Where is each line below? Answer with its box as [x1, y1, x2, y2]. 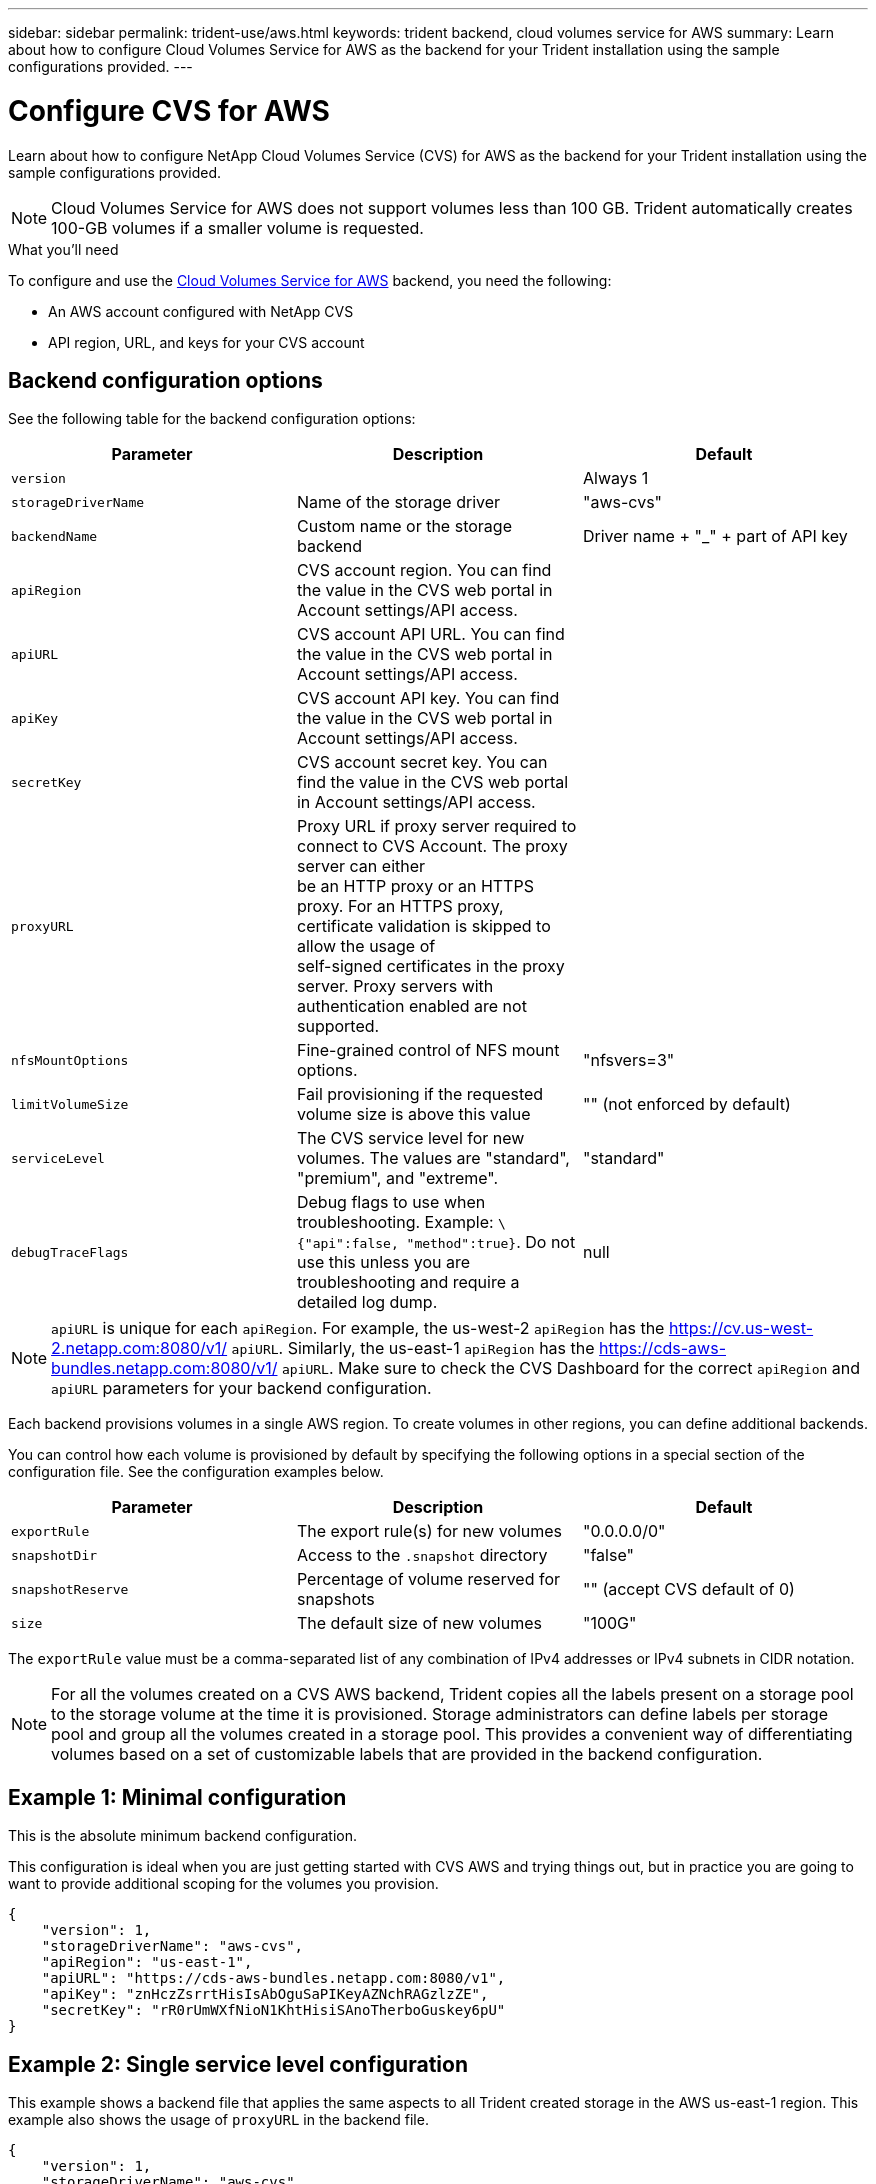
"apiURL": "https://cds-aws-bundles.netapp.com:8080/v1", [41, 1970, 506, 1987]
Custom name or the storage [296, 516, 512, 537]
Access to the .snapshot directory [296, 1545, 548, 1566]
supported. [296, 1016, 380, 1037]
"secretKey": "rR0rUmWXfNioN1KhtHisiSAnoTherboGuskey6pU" [41, 2002, 506, 2019]
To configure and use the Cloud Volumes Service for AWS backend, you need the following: [8, 271, 612, 289]
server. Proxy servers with [296, 976, 494, 997]
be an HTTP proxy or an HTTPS [296, 876, 534, 897]
